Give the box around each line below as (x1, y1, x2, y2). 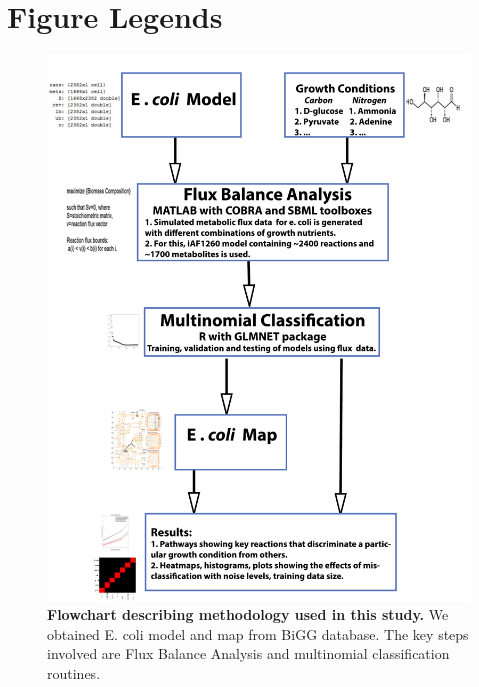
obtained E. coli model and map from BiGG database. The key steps (47, 623, 469, 644)
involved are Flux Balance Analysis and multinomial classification (47, 643, 450, 664)
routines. (47, 662, 101, 683)
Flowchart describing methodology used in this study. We (47, 604, 449, 625)
